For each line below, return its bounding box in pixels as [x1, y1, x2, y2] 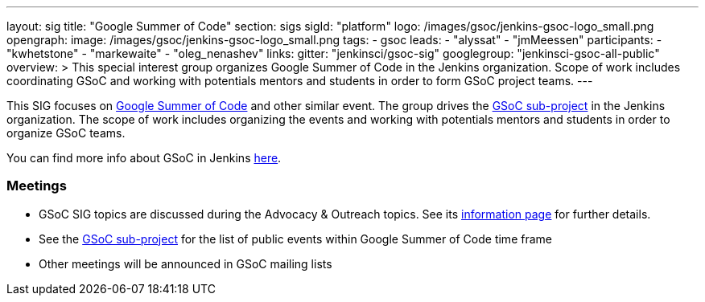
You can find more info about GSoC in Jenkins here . [6, 151, 282, 165]
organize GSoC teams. [6, 126, 126, 140]
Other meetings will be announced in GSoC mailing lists [39, 256, 332, 271]
